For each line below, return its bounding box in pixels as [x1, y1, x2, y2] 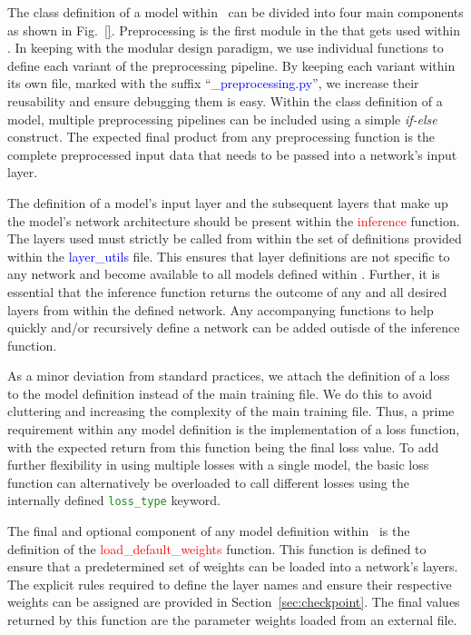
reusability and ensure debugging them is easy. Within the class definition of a [7, 91, 443, 110]
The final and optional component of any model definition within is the [7, 521, 410, 541]
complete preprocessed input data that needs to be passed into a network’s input [7, 144, 457, 164]
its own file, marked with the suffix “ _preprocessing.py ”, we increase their [7, 74, 419, 93]
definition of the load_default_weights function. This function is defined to [7, 539, 427, 558]
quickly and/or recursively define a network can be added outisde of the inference [7, 318, 460, 337]
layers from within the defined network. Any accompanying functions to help [7, 300, 434, 319]
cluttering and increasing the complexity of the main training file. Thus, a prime [7, 402, 455, 421]
